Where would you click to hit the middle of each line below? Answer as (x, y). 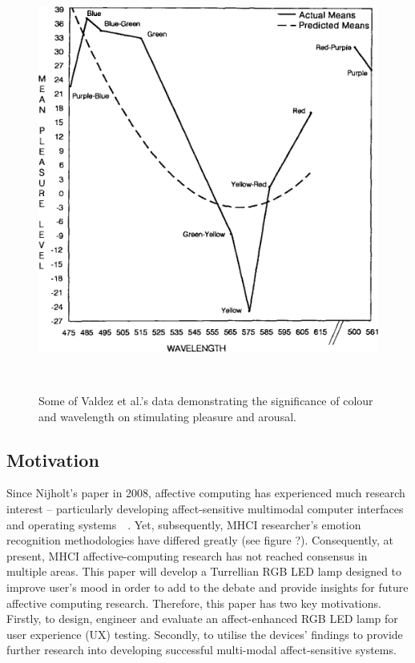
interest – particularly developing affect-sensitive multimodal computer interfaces (205, 508)
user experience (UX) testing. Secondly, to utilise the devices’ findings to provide (205, 634)
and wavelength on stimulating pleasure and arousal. (167, 416)
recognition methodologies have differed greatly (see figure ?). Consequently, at (200, 540)
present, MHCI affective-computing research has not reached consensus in (187, 555)
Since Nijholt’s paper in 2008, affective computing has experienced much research (206, 493)
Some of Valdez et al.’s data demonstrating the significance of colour (206, 400)
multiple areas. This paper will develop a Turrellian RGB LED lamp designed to (204, 571)
